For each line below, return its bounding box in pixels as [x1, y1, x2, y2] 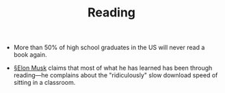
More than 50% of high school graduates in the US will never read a [13, 43, 205, 52]
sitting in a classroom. [13, 79, 76, 87]
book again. [13, 51, 47, 59]
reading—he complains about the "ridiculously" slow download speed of [13, 71, 218, 79]
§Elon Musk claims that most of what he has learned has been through [13, 64, 213, 72]
